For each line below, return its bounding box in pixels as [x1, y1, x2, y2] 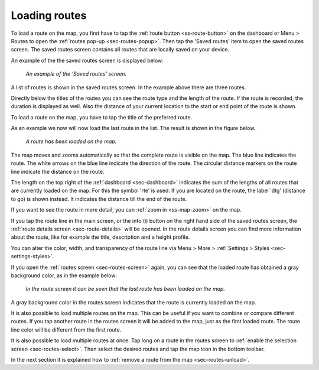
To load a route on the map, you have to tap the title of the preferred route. [11, 113, 193, 121]
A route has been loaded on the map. [25, 138, 117, 145]
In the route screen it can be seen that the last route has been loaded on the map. [25, 285, 226, 293]
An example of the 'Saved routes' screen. [25, 70, 127, 77]
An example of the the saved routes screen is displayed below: [11, 57, 164, 64]
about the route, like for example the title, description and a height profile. [11, 233, 190, 241]
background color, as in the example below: [11, 272, 118, 279]
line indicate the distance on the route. [11, 168, 105, 175]
